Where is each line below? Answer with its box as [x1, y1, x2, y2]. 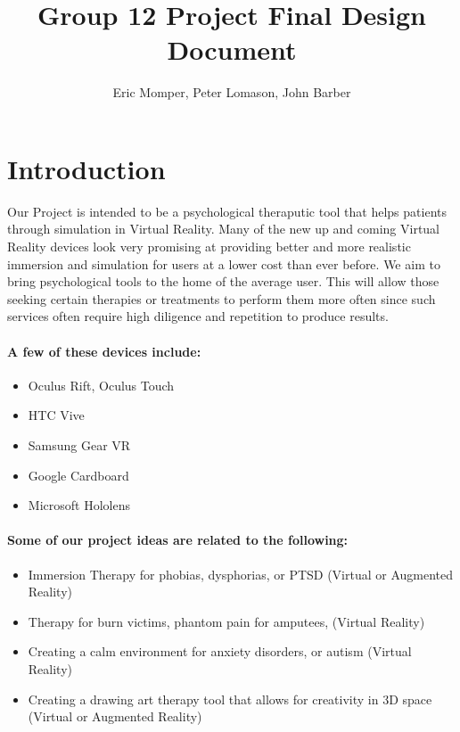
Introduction [7, 150, 166, 186]
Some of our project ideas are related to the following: [7, 530, 349, 549]
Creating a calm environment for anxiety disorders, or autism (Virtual [28, 642, 412, 661]
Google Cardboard [28, 465, 129, 484]
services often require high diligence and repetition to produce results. [7, 307, 389, 325]
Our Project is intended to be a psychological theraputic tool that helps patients [7, 202, 447, 220]
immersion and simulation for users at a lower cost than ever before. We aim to [7, 254, 440, 273]
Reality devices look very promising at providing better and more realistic [7, 237, 411, 256]
